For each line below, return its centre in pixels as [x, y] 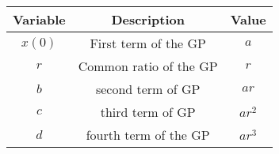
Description [148, 19]
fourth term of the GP [148, 135]
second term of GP [148, 89]
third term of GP [148, 112]
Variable [39, 19]
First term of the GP [148, 43]
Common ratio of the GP [148, 66]
